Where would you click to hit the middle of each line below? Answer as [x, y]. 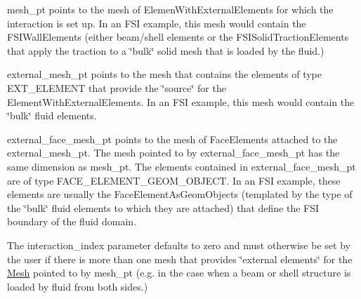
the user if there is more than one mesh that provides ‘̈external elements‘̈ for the [180, 259]
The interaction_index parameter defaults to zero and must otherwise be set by [179, 245]
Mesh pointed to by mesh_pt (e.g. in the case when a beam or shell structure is [179, 273]
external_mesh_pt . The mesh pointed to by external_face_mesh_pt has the [173, 153]
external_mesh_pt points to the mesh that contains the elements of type [165, 74]
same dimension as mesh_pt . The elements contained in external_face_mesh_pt [182, 166]
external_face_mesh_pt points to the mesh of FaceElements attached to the [172, 139]
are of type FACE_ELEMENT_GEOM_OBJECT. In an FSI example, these [174, 180]
